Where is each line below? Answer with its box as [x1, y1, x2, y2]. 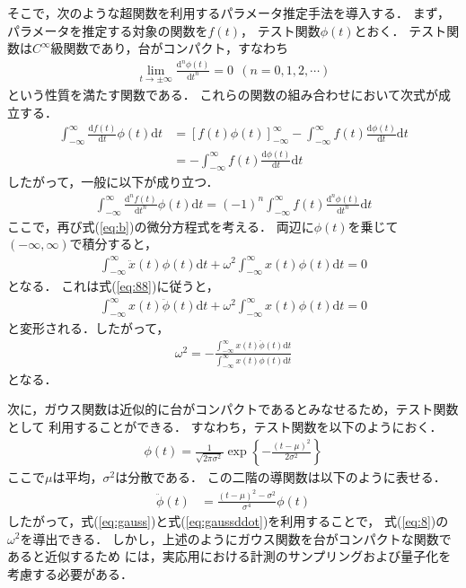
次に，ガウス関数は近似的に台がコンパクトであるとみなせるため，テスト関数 [7, 399, 459, 418]
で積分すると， [69, 234, 158, 253]
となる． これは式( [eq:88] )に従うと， [7, 276, 219, 295]
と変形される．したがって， [7, 319, 170, 338]
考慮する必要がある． [7, 564, 133, 583]
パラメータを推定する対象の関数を [7, 21, 208, 39]
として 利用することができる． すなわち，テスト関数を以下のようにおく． [7, 417, 443, 435]
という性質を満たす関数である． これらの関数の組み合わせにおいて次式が [7, 84, 439, 103]
